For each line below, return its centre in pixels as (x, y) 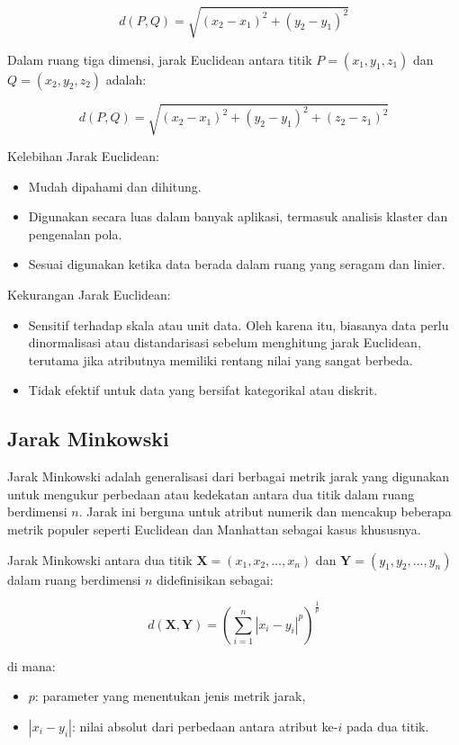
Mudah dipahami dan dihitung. (115, 186)
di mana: (31, 665)
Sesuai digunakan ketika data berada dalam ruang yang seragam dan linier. (237, 264)
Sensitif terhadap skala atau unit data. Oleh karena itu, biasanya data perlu (238, 324)
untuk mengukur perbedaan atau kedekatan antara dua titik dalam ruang (211, 494)
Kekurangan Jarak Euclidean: (89, 295)
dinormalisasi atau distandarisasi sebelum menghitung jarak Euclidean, (225, 342)
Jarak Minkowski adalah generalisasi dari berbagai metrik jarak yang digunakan (229, 476)
